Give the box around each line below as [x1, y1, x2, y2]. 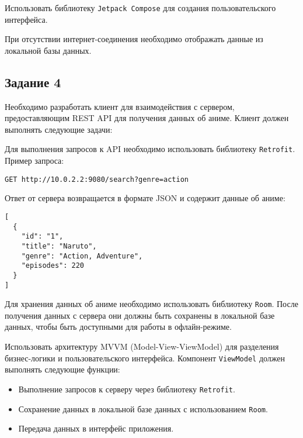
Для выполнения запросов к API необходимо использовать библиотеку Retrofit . [5, 143, 295, 155]
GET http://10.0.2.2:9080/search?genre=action [5, 175, 189, 184]
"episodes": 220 [21, 261, 85, 270]
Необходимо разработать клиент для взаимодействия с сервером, [5, 100, 235, 112]
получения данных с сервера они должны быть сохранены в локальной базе [5, 309, 275, 321]
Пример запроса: [5, 154, 64, 167]
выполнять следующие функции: [5, 363, 120, 375]
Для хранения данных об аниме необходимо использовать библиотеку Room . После [5, 298, 298, 310]
